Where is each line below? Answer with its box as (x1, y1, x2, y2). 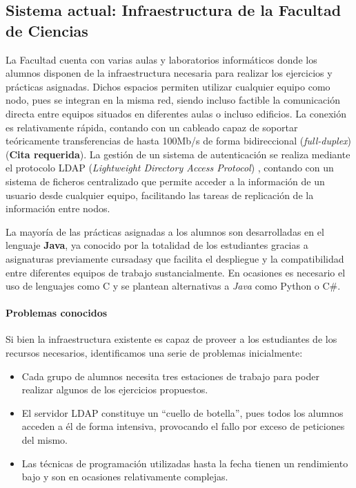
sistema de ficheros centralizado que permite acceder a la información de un (6, 173, 325, 188)
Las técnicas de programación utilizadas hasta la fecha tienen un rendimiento (21, 456, 348, 470)
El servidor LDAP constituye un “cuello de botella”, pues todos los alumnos (21, 405, 344, 420)
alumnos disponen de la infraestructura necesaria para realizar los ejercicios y (6, 66, 333, 80)
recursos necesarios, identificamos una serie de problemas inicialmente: (6, 346, 303, 360)
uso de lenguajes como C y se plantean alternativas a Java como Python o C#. (6, 279, 341, 293)
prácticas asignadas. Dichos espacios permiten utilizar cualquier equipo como (6, 79, 330, 93)
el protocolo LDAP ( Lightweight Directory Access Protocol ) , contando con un (6, 160, 334, 175)
